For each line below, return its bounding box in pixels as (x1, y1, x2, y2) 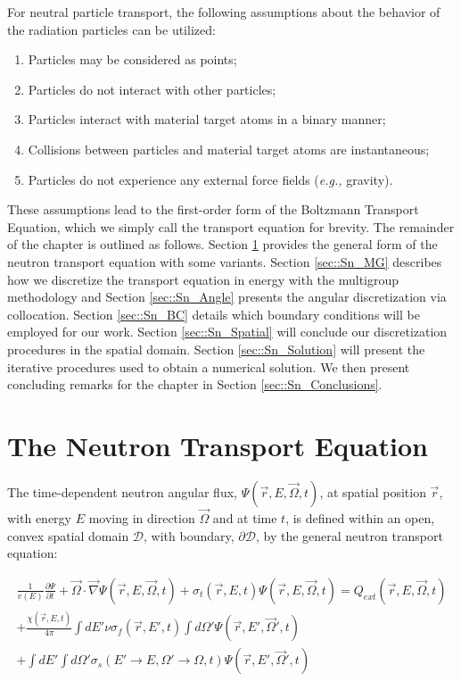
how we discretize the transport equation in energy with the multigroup (7, 270, 399, 288)
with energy (7, 509, 71, 528)
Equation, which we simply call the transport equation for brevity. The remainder (7, 217, 455, 236)
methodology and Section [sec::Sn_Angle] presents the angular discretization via (7, 287, 447, 306)
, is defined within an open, (285, 509, 435, 528)
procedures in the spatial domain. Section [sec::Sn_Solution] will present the (7, 339, 425, 358)
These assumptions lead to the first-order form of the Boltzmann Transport (7, 200, 419, 219)
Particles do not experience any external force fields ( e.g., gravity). (28, 170, 393, 188)
